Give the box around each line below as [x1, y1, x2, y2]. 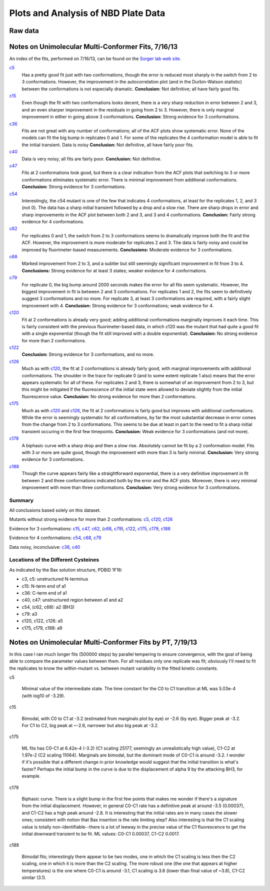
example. [21, 773, 41, 779]
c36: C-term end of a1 [21, 590, 67, 596]
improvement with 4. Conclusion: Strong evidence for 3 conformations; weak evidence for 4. [21, 302, 214, 308]
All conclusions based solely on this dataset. [9, 507, 101, 513]
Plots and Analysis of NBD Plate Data [9, 7, 165, 18]
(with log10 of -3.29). [21, 693, 65, 699]
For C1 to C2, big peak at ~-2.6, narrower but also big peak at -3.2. [21, 722, 159, 728]
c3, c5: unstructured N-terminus [21, 576, 88, 582]
